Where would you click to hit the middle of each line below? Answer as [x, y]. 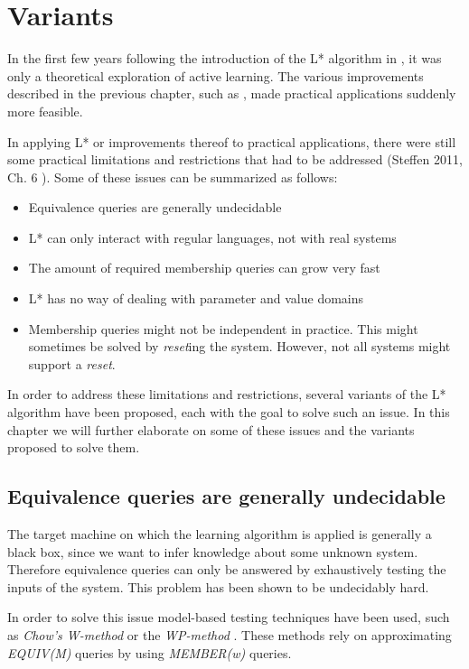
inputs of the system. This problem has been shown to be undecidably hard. [218, 586]
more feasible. [45, 111]
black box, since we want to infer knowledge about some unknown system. [213, 551]
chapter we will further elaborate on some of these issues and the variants [211, 429]
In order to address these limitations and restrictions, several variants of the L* [227, 394]
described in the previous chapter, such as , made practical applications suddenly [232, 93]
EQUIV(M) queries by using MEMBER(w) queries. [150, 652]
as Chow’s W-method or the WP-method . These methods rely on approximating [230, 634]
